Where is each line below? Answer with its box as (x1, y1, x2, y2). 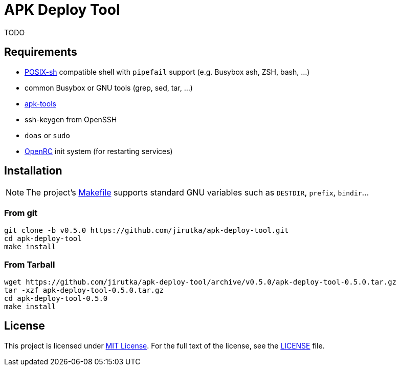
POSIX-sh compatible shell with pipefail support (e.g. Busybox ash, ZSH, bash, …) (25, 67, 310, 76)
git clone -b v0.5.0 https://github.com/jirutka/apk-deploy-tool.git (4, 226, 289, 235)
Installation (4, 164, 62, 178)
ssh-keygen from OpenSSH (25, 115, 117, 124)
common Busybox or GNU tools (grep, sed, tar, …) (25, 83, 193, 92)
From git (4, 207, 38, 218)
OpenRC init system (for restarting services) (25, 146, 173, 156)
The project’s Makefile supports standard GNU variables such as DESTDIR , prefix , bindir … (26, 187, 369, 198)
